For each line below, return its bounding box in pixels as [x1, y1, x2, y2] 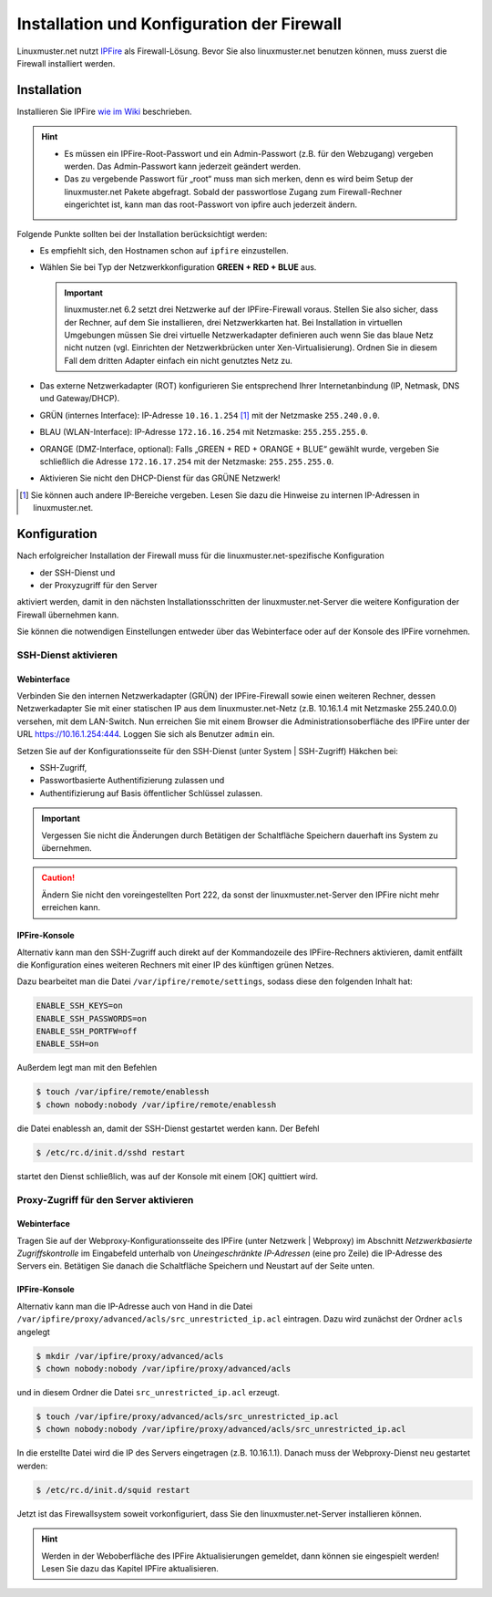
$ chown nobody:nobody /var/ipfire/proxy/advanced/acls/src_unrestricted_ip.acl [36, 1424, 406, 1435]
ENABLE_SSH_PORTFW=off [36, 1026, 138, 1037]
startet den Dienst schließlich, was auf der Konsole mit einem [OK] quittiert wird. [16, 1170, 319, 1181]
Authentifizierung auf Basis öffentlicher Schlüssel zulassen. [39, 787, 263, 798]
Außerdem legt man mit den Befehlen [16, 1063, 158, 1073]
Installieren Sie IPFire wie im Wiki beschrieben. [16, 106, 192, 117]
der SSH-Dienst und [39, 566, 116, 578]
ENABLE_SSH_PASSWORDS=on [36, 1013, 148, 1023]
